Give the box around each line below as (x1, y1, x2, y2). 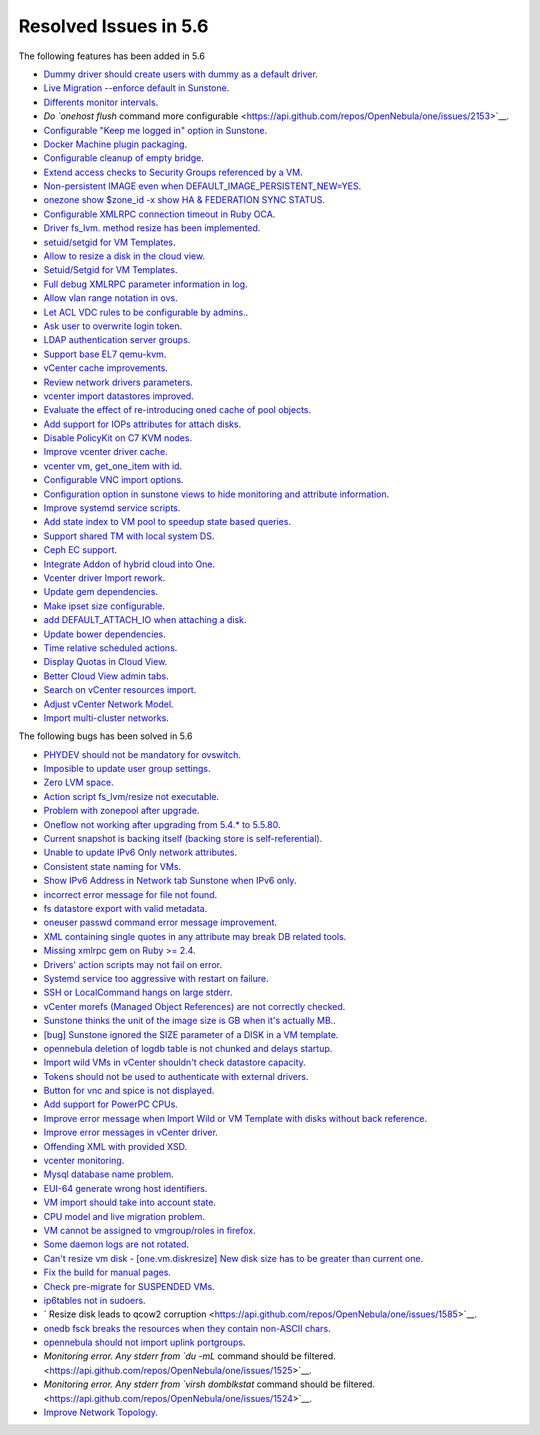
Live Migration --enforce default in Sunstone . (43, 82, 230, 94)
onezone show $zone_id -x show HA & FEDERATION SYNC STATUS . (43, 194, 325, 206)
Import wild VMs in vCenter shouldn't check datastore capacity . (43, 1056, 307, 1069)
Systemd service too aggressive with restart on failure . (43, 972, 269, 984)
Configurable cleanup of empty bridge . (43, 152, 205, 164)
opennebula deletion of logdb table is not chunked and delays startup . (43, 1042, 333, 1054)
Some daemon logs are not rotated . (43, 1238, 190, 1250)
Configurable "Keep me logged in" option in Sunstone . (43, 124, 268, 136)
